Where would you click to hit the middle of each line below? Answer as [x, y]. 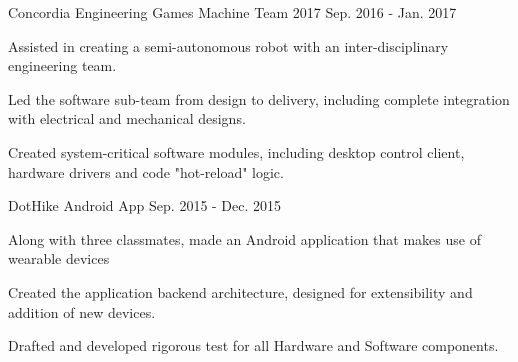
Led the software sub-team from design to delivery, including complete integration [259, 98]
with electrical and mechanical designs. [127, 118]
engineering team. [62, 65]
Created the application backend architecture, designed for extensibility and [240, 291]
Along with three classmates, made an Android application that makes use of [244, 238]
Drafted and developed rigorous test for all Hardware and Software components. [253, 345]
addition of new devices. [82, 311]
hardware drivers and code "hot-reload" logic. [146, 171]
